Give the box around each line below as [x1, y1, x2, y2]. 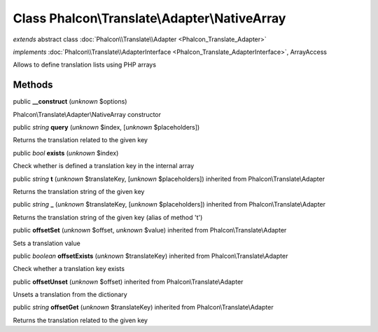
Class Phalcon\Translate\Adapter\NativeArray [13, 11, 286, 26]
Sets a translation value [13, 239, 80, 247]
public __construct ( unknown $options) [13, 97, 127, 106]
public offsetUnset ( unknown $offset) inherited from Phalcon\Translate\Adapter [13, 277, 244, 286]
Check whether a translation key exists [13, 265, 125, 273]
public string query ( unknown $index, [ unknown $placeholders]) [13, 123, 200, 132]
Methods [13, 79, 53, 91]
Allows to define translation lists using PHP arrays [13, 60, 157, 69]
